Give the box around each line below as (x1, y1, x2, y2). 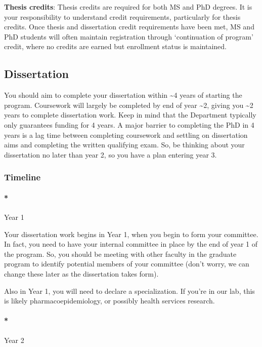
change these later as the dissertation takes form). (4, 268, 159, 279)
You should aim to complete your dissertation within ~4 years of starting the (4, 90, 242, 100)
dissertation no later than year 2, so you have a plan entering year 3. (4, 149, 217, 160)
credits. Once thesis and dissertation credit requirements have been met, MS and (4, 21, 254, 32)
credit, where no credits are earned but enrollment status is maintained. (4, 41, 227, 52)
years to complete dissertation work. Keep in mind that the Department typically (4, 109, 256, 120)
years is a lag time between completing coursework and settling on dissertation (4, 129, 248, 140)
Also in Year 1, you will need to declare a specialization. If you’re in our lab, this (4, 285, 255, 296)
